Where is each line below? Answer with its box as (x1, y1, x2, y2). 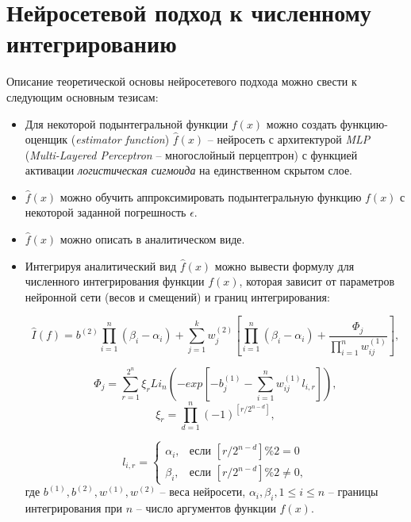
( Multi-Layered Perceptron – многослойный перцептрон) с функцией (25, 146, 358, 163)
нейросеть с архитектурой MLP (217, 131, 371, 148)
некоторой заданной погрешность (25, 204, 186, 221)
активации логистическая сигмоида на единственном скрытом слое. (25, 162, 353, 178)
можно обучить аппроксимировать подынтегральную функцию (60, 188, 362, 205)
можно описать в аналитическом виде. (60, 231, 245, 248)
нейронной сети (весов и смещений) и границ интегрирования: (25, 288, 330, 305)
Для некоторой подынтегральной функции (25, 115, 229, 132)
